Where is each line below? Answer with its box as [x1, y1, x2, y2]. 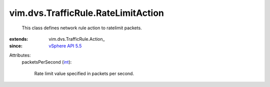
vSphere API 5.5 [48, 43, 82, 49]
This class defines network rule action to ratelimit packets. [21, 25, 142, 31]
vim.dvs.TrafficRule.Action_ [48, 36, 105, 42]
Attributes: [9, 52, 31, 58]
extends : [9, 36, 28, 42]
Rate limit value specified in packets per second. [34, 70, 134, 77]
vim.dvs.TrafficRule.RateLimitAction [9, 7, 164, 18]
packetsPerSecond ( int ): [21, 59, 72, 65]
